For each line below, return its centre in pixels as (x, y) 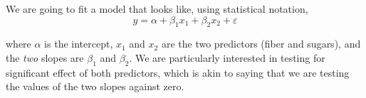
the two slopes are (45, 57)
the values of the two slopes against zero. (95, 86)
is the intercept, (79, 44)
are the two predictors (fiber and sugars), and (261, 44)
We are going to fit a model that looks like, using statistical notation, (157, 9)
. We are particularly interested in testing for (227, 57)
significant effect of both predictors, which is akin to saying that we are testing (178, 72)
